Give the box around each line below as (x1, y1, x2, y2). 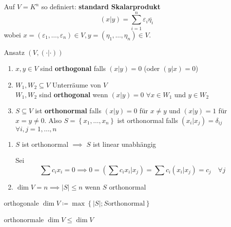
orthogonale (4, 198, 39, 208)
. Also (44, 115, 62, 125)
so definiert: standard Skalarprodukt (41, 1, 161, 11)
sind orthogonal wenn (39, 89, 108, 99)
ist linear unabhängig (93, 139, 156, 149)
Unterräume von (52, 79, 101, 89)
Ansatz (4, 47, 25, 57)
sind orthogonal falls (40, 63, 106, 73)
